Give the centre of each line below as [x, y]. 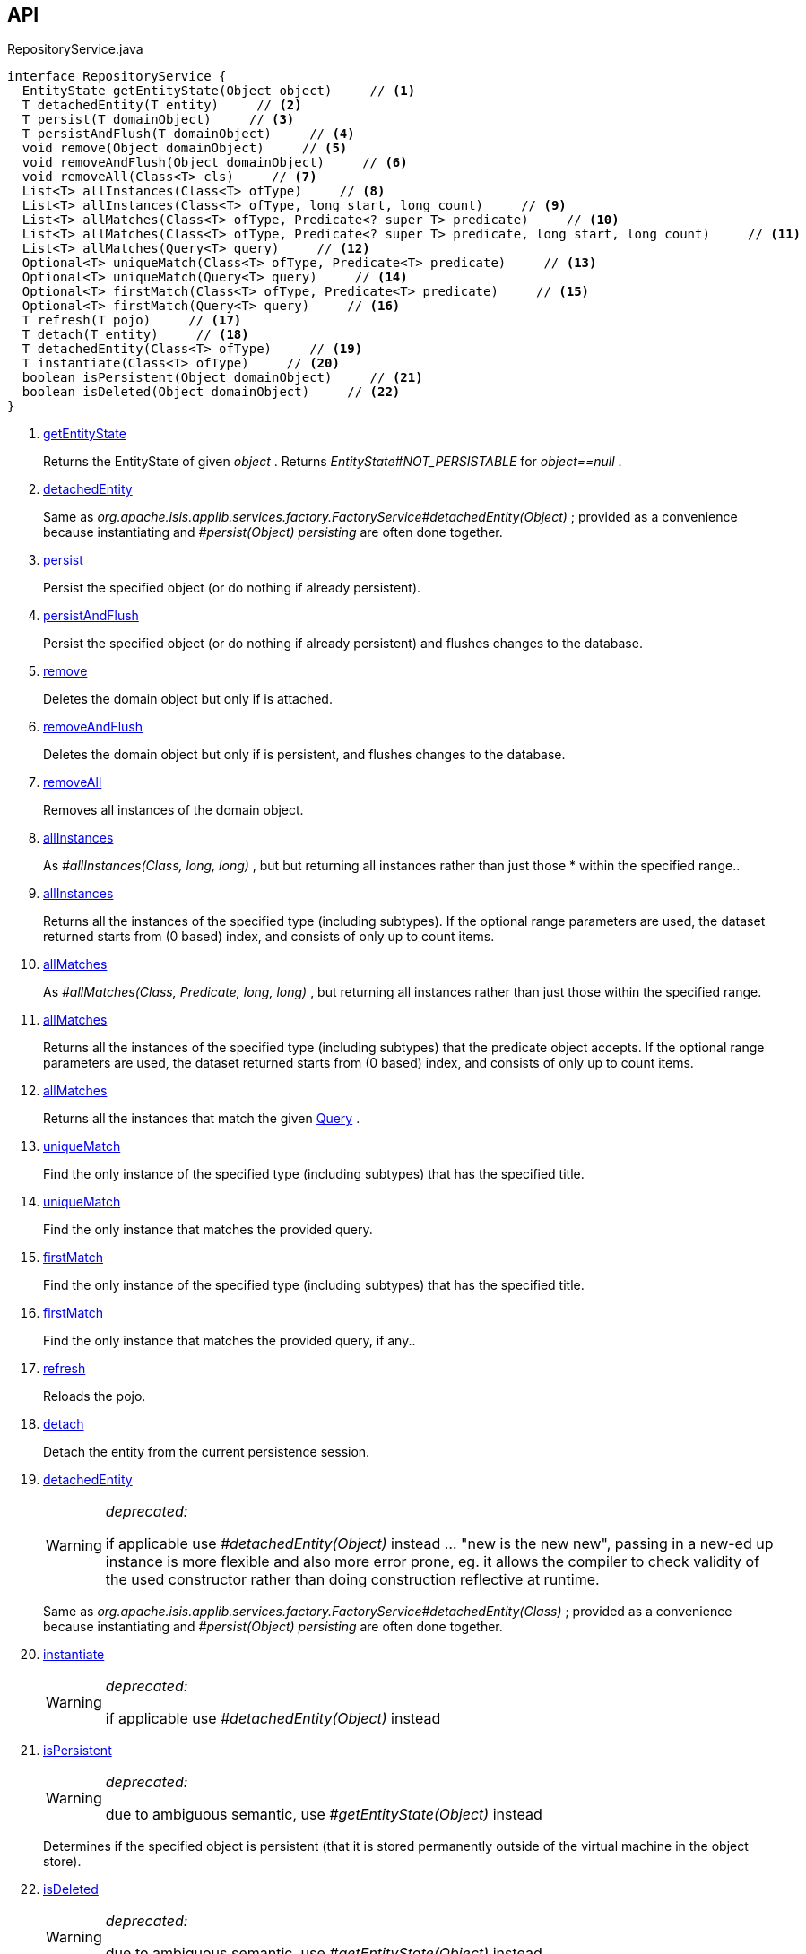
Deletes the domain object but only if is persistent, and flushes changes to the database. [304, 755]
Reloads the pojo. [95, 1396]
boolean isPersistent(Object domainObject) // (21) [222, 378]
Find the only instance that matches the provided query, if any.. [230, 1341]
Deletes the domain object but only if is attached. [188, 699]
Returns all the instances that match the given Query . [202, 1119]
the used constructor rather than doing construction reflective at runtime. [352, 1580]
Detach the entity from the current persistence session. [207, 1452]
